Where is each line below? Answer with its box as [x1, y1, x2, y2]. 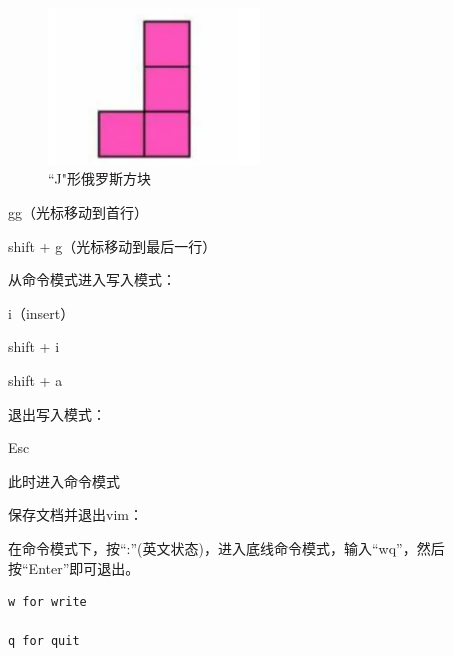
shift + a [8, 370, 63, 390]
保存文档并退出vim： [8, 504, 143, 525]
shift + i [8, 336, 60, 357]
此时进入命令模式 [8, 470, 120, 491]
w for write [8, 595, 87, 610]
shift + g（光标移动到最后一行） [8, 235, 217, 256]
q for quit [8, 634, 80, 649]
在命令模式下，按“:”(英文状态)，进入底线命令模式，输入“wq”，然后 [8, 537, 445, 558]
